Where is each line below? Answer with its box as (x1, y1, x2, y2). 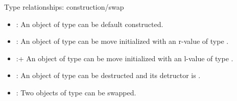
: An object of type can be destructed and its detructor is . (16, 70, 201, 81)
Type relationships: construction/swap (4, 2, 124, 12)
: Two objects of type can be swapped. (16, 87, 136, 97)
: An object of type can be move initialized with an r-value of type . (16, 36, 229, 46)
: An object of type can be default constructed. (16, 18, 163, 29)
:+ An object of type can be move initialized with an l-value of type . (16, 53, 233, 63)
